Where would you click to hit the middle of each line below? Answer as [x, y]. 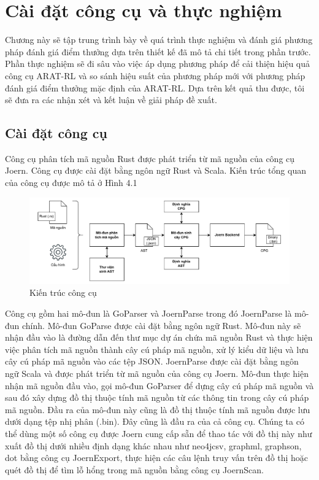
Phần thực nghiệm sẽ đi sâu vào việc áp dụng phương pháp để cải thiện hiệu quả [157, 64]
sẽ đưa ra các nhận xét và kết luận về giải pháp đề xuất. [111, 100]
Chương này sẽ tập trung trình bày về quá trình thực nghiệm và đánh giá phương [159, 40]
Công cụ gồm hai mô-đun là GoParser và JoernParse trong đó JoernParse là [148, 313]
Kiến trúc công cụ [63, 292]
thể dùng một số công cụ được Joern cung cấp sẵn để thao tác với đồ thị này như [159, 433]
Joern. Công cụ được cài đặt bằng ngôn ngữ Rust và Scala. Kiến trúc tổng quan [156, 170]
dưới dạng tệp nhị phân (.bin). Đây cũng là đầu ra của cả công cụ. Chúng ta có [155, 421]
